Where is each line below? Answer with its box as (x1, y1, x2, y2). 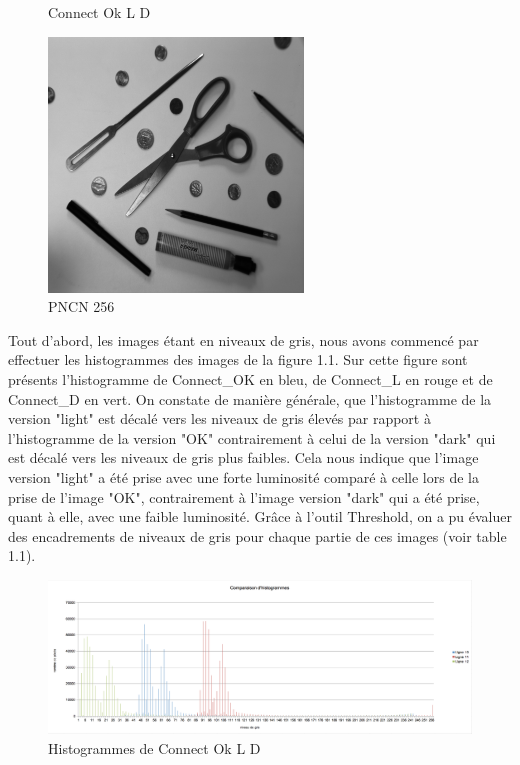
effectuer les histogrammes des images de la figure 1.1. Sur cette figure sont (8, 349, 468, 370)
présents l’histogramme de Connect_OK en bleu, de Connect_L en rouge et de (8, 368, 493, 389)
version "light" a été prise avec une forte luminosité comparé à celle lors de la (8, 466, 479, 487)
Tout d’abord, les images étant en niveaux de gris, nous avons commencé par (8, 329, 479, 350)
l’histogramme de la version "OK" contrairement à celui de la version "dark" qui (8, 427, 496, 448)
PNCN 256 (48, 296, 115, 317)
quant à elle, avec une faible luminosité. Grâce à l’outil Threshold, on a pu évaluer (8, 506, 512, 527)
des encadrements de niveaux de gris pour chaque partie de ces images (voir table (8, 525, 507, 546)
